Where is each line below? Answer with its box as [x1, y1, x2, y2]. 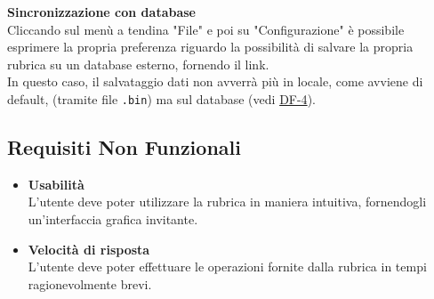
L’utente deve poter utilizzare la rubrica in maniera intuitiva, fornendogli [28, 192, 427, 211]
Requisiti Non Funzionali [7, 133, 241, 161]
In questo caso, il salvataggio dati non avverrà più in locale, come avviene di [7, 72, 423, 91]
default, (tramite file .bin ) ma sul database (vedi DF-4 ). [7, 89, 316, 108]
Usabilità [28, 174, 84, 193]
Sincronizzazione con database [7, 3, 196, 20]
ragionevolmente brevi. [28, 274, 152, 293]
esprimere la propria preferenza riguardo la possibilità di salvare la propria [7, 37, 414, 56]
